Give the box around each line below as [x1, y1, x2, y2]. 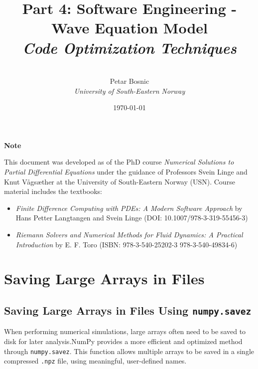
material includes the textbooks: [4, 186, 102, 196]
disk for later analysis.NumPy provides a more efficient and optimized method [4, 336, 243, 346]
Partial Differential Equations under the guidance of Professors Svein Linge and [4, 167, 248, 177]
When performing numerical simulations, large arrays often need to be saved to [4, 326, 246, 337]
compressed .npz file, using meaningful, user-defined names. [4, 356, 187, 366]
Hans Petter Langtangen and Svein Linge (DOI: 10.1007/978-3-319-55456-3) [15, 212, 248, 223]
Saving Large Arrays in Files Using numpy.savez [4, 302, 252, 318]
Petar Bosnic [110, 76, 149, 86]
